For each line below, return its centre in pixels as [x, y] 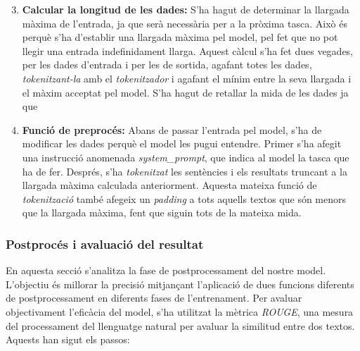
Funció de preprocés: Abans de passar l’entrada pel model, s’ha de [172, 129]
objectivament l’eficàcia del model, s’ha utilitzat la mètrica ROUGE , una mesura [180, 311]
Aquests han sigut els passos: [68, 339]
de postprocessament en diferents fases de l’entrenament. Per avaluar [154, 298]
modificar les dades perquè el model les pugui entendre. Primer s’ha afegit [182, 143]
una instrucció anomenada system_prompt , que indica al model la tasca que [186, 157]
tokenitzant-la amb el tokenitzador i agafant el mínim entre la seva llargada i [187, 78]
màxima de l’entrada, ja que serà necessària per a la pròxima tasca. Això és [185, 23]
